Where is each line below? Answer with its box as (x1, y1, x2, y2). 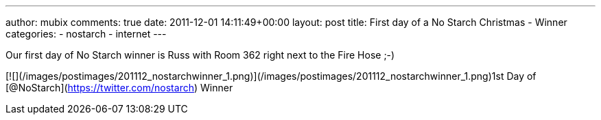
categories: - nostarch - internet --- (5, 28, 167, 40)
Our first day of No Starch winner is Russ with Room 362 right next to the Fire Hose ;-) (5, 49, 395, 61)
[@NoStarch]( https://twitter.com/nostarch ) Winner (5, 82, 233, 93)
